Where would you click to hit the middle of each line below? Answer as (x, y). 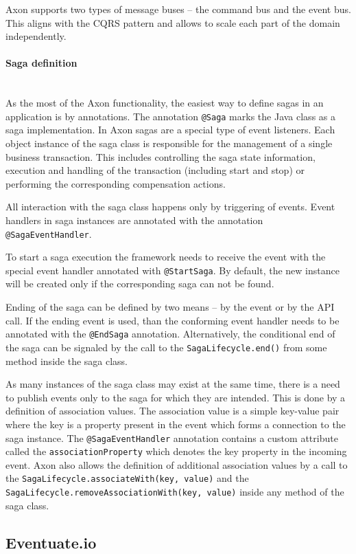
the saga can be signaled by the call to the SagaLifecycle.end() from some (166, 347)
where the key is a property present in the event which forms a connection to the (176, 424)
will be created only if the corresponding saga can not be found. (140, 284)
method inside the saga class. (67, 361)
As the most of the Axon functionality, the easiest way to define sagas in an (165, 103)
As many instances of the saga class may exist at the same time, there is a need (173, 384)
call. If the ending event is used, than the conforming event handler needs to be (173, 320)
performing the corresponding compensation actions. (116, 183)
